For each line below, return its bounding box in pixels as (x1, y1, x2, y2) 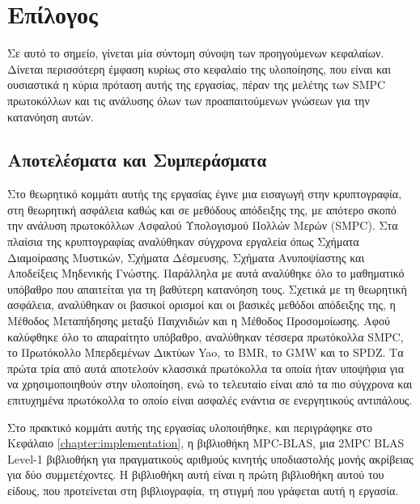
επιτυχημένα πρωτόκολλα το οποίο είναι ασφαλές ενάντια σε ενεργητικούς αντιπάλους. (7, 392, 413, 409)
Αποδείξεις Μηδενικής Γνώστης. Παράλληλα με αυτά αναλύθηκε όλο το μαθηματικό (7, 265, 405, 282)
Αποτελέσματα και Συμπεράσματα (7, 147, 267, 172)
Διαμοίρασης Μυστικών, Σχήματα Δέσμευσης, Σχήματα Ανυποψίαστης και (7, 248, 365, 265)
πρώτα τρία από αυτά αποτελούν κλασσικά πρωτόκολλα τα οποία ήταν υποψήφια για (7, 359, 404, 376)
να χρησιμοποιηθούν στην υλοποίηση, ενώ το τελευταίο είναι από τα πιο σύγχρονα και (7, 375, 413, 392)
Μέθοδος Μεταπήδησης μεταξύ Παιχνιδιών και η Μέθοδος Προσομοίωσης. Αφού (7, 312, 390, 329)
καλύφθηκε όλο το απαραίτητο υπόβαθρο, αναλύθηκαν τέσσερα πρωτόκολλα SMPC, (7, 328, 404, 345)
